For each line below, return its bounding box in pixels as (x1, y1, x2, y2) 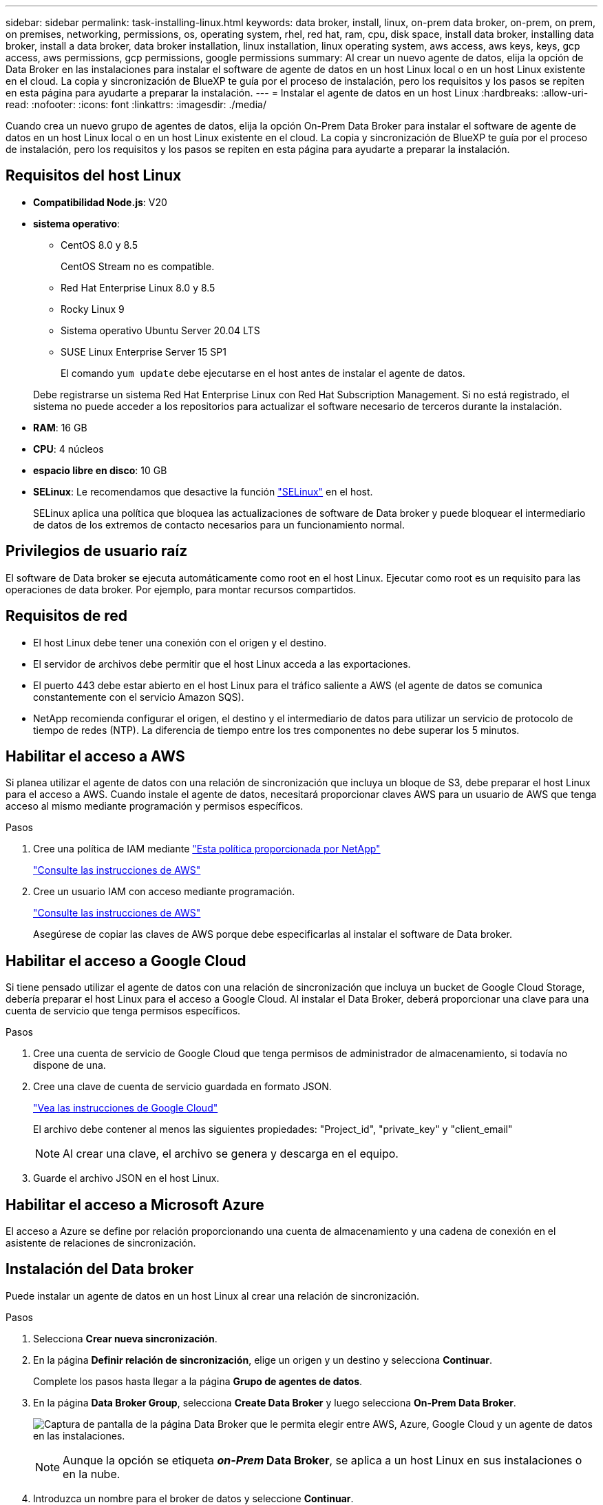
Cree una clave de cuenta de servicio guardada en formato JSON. (33, 1081, 332, 1093)
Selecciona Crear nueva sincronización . (33, 1332, 218, 1344)
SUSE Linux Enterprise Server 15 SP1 (61, 345, 226, 358)
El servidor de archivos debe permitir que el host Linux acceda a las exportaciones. (33, 657, 411, 670)
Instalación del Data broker (6, 1260, 194, 1278)
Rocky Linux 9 (61, 303, 125, 315)
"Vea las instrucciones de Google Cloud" (33, 1102, 218, 1114)
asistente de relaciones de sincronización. (6, 1237, 196, 1249)
